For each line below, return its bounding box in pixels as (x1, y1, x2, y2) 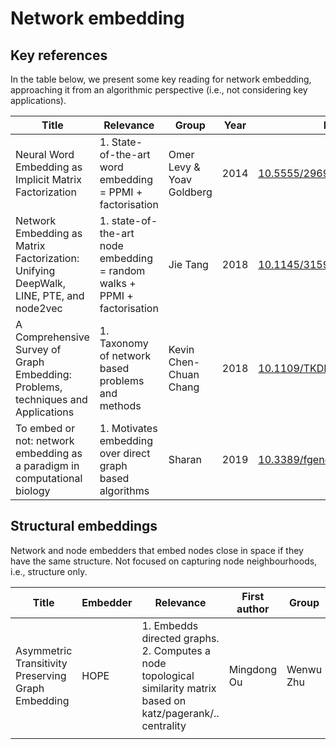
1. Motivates (99, 422, 158, 435)
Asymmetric (15, 643, 73, 657)
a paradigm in (15, 459, 80, 472)
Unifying (15, 264, 56, 277)
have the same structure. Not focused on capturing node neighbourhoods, (10, 555, 318, 567)
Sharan (168, 453, 203, 466)
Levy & (168, 160, 201, 174)
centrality (141, 718, 187, 732)
